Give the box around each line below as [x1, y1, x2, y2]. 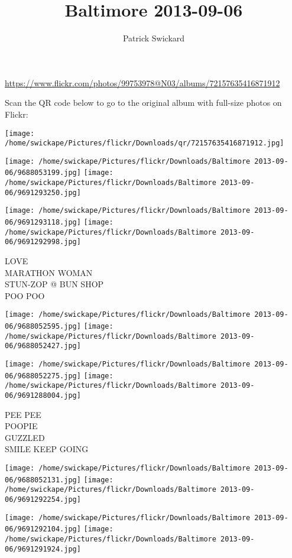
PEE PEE [5, 408, 41, 420]
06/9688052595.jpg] [5, 322, 81, 331]
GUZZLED [5, 431, 45, 443]
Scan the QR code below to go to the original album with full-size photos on [5, 96, 282, 109]
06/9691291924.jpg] [5, 544, 81, 553]
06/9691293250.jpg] [5, 188, 81, 197]
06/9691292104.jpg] [5, 525, 81, 534]
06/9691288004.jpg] [5, 391, 81, 400]
